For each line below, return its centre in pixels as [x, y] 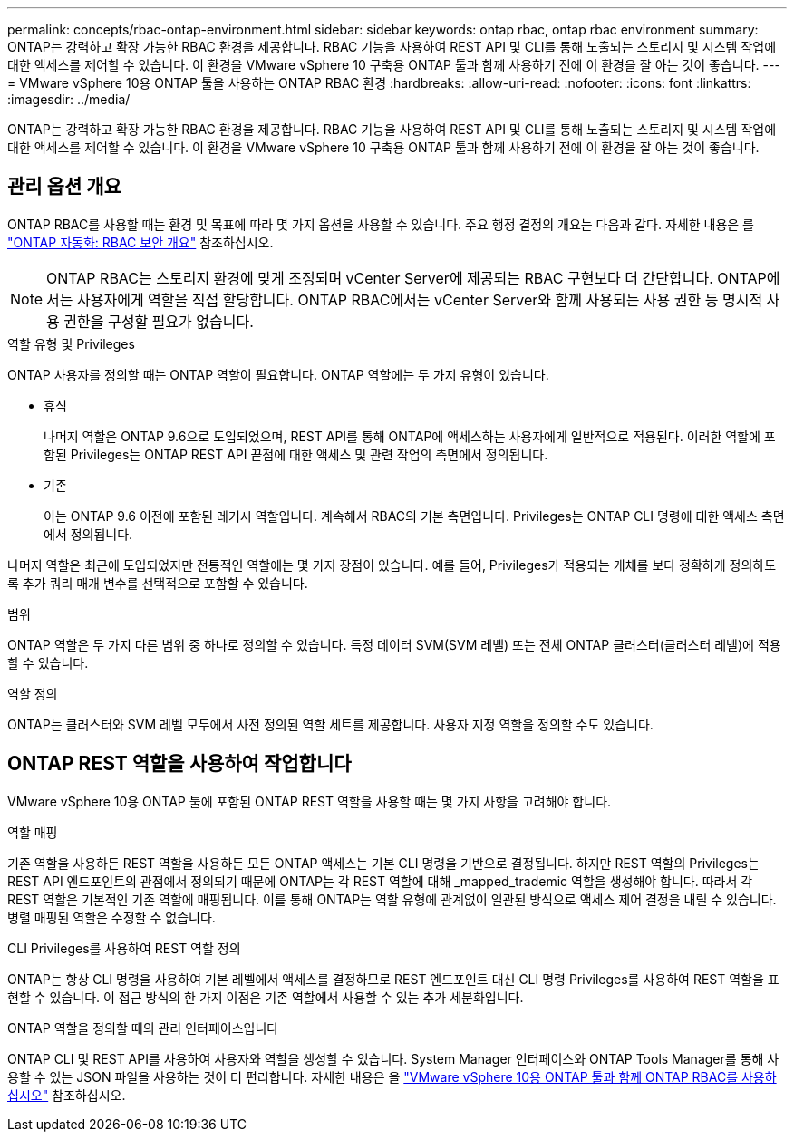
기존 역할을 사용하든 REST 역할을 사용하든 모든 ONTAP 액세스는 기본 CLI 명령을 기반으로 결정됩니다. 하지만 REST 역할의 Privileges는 [383, 863]
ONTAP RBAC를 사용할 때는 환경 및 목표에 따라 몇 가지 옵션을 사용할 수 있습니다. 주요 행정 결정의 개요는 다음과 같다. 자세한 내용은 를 [381, 224]
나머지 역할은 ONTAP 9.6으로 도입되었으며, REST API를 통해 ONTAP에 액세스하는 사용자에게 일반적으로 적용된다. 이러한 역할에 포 [410, 436]
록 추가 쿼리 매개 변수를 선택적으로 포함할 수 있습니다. [158, 583]
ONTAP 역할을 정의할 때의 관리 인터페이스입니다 [143, 1028]
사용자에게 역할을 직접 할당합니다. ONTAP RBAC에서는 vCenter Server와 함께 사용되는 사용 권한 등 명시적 [420, 299]
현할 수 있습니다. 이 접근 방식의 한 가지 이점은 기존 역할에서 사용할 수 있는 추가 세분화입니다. [266, 997]
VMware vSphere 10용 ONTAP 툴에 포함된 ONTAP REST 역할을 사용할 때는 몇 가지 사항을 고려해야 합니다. [310, 801]
